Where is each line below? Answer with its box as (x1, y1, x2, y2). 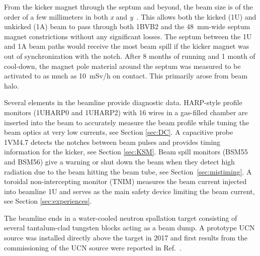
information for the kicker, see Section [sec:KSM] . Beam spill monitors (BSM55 (4, 146, 248, 157)
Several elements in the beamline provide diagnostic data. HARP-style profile (4, 97, 242, 108)
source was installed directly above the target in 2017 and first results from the (4, 232, 248, 243)
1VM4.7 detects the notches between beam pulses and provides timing (4, 136, 221, 147)
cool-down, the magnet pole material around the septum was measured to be (4, 60, 241, 71)
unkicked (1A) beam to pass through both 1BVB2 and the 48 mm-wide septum (4, 21, 250, 32)
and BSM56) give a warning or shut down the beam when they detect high (4, 156, 235, 166)
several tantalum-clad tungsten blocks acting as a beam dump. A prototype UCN (4, 222, 255, 233)
